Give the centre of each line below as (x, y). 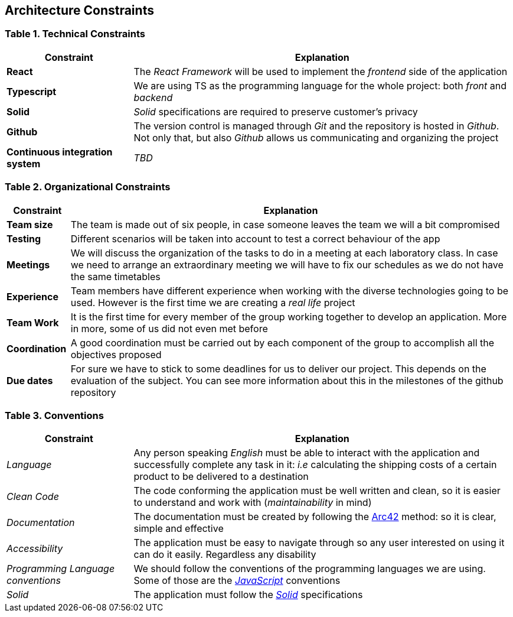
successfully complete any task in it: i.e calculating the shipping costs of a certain (315, 465)
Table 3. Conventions (54, 415)
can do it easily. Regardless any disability (225, 555)
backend (153, 97)
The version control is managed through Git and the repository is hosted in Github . (316, 126)
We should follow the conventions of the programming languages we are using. (310, 569)
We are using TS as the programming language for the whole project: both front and (320, 85)
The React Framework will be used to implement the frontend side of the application (321, 71)
